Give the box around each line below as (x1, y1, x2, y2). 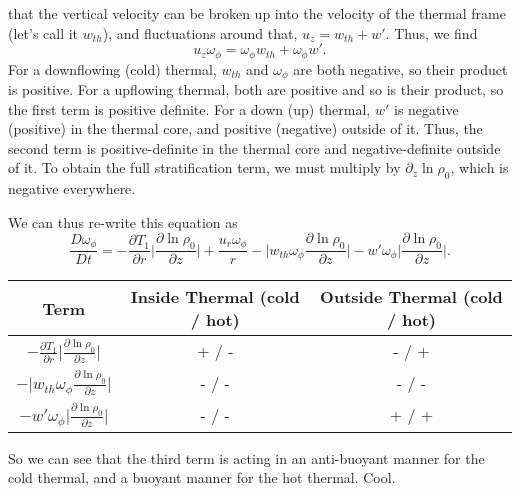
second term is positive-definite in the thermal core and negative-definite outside (8, 137, 501, 158)
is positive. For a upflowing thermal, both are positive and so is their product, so (8, 79, 504, 100)
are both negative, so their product (293, 58, 508, 79)
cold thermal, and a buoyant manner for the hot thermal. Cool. (8, 467, 396, 488)
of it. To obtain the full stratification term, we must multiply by (8, 157, 401, 178)
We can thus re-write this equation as (8, 211, 238, 232)
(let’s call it (8, 22, 79, 43)
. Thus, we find (385, 22, 478, 43)
